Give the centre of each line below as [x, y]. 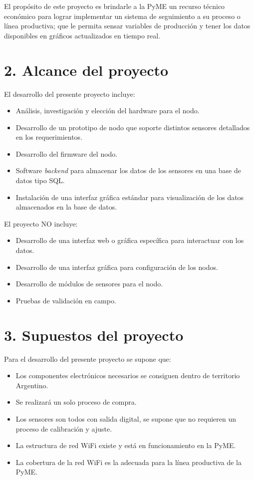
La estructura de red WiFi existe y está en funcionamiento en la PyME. [126, 445]
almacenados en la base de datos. [66, 207]
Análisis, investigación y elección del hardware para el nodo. [108, 111]
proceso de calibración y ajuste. [64, 428]
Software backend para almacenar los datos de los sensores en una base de [128, 170]
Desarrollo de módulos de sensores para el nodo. [89, 284]
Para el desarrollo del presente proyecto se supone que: [88, 359]
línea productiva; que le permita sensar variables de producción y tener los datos [127, 26]
